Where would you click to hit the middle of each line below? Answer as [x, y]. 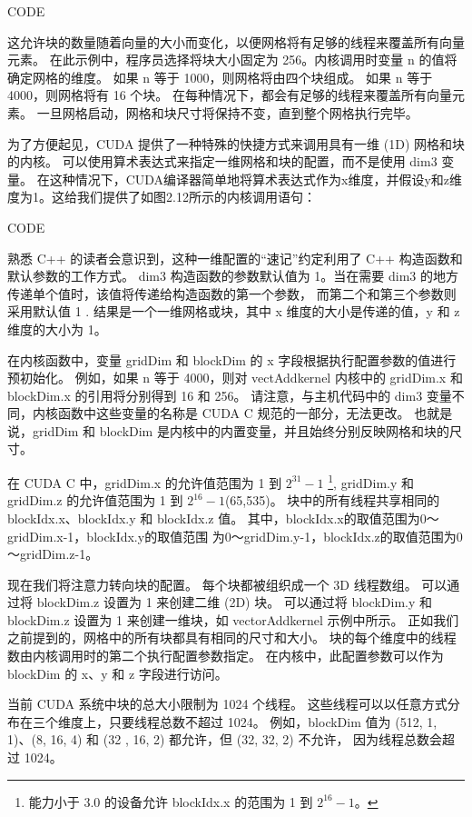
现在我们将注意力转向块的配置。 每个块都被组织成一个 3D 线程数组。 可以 [227, 584]
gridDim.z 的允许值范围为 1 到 [95, 500]
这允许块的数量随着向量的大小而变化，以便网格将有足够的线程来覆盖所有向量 [236, 41]
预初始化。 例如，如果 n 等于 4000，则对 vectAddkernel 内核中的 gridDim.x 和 [235, 378]
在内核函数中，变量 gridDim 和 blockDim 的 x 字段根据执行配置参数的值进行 [232, 359]
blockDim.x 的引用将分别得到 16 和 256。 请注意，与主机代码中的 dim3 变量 [230, 395]
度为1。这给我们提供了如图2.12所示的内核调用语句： [162, 197]
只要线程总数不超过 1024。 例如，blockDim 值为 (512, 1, [273, 721]
